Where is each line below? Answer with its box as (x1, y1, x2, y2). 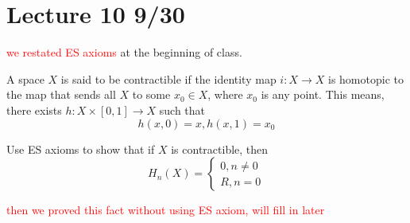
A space (6, 70, 44, 87)
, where (207, 86, 243, 103)
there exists (6, 101, 62, 118)
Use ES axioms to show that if (6, 140, 155, 157)
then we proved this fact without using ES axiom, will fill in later (6, 201, 325, 218)
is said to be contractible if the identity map (60, 70, 277, 87)
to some (132, 86, 171, 103)
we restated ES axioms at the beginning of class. (6, 44, 242, 61)
